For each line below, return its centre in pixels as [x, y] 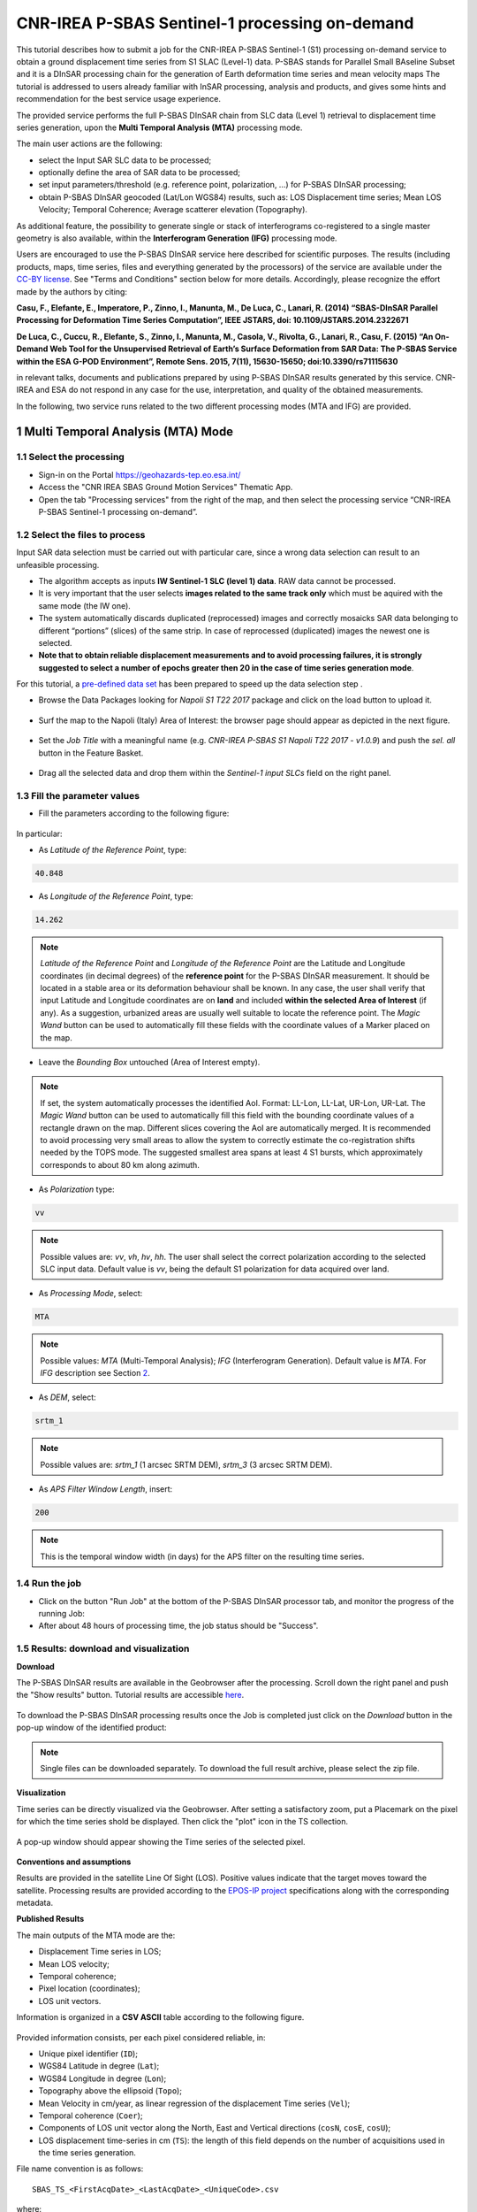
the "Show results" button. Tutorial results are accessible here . [130, 1695]
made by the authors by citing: [72, 291]
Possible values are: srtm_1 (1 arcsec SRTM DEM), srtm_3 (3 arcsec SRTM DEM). [186, 1464]
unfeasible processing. [58, 565]
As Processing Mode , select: [91, 1294]
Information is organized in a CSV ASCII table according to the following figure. [160, 2017]
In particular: [39, 833]
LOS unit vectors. [70, 2001]
